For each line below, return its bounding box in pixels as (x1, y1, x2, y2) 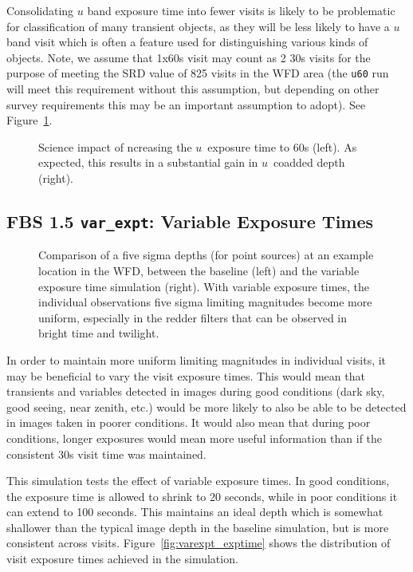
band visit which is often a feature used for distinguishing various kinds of (6, 34, 368, 50)
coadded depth (273, 154, 345, 171)
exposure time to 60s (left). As (207, 138, 357, 155)
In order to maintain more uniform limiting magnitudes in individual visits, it (6, 351, 387, 368)
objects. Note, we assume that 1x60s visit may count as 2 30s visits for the (6, 49, 371, 65)
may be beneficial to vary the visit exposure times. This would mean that (6, 367, 365, 384)
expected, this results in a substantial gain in (38, 154, 258, 171)
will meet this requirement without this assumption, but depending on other (6, 81, 380, 97)
